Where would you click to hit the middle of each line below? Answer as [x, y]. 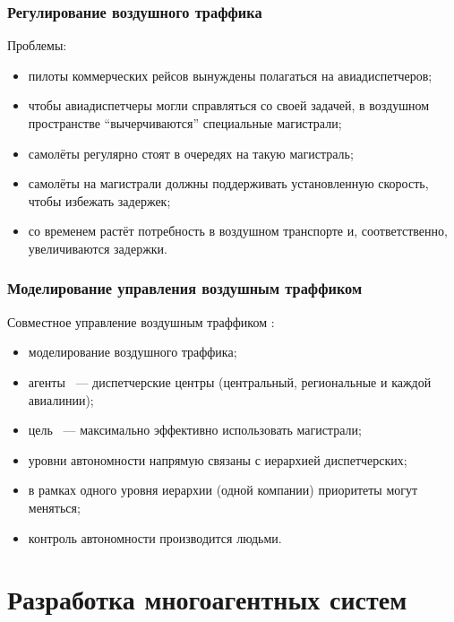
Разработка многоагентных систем [207, 599]
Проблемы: [37, 45]
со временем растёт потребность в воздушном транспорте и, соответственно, [238, 231]
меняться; [54, 507]
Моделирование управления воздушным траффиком [185, 288]
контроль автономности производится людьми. [155, 537]
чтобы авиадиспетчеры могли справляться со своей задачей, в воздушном [229, 105]
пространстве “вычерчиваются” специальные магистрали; [185, 123]
